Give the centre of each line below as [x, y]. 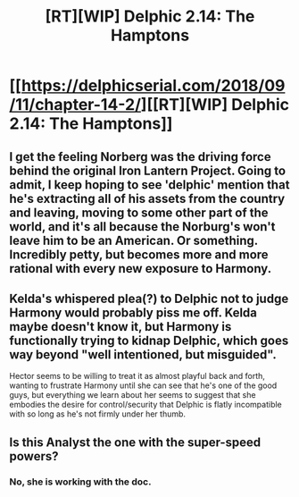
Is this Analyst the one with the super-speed [135, 442]
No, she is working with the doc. [80, 482]
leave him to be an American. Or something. [134, 240]
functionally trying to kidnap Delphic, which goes [149, 340]
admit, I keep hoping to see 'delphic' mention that [149, 185]
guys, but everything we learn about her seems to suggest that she [133, 395]
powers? [34, 456]
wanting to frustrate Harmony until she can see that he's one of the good [143, 385]
